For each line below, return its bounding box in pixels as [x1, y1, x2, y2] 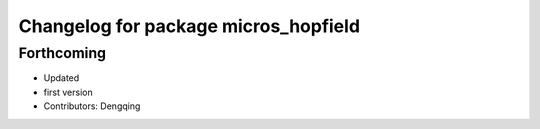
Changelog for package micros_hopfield [18, 15, 360, 37]
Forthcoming [18, 44, 107, 62]
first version [43, 86, 94, 98]
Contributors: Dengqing [43, 100, 141, 112]
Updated [43, 72, 80, 84]
